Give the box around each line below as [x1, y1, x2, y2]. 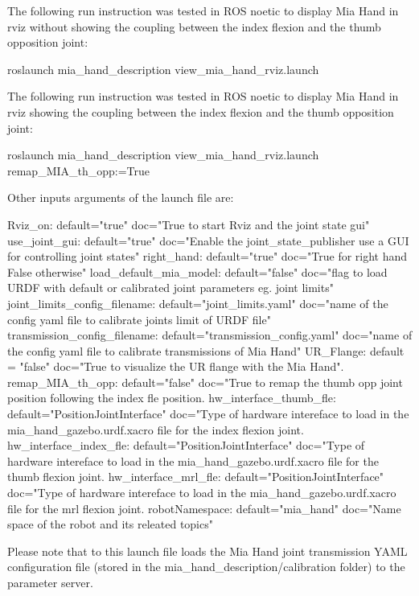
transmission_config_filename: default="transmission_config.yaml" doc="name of [7, 327, 413, 343]
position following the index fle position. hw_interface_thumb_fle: [7, 389, 336, 406]
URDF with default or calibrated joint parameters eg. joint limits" [7, 279, 334, 296]
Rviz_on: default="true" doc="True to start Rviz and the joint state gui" [7, 216, 370, 232]
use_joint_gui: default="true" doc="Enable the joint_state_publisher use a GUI [7, 232, 409, 249]
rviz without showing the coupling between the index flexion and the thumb [7, 18, 381, 35]
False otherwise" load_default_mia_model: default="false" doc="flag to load [7, 263, 388, 280]
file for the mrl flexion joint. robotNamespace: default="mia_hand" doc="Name [7, 499, 401, 516]
